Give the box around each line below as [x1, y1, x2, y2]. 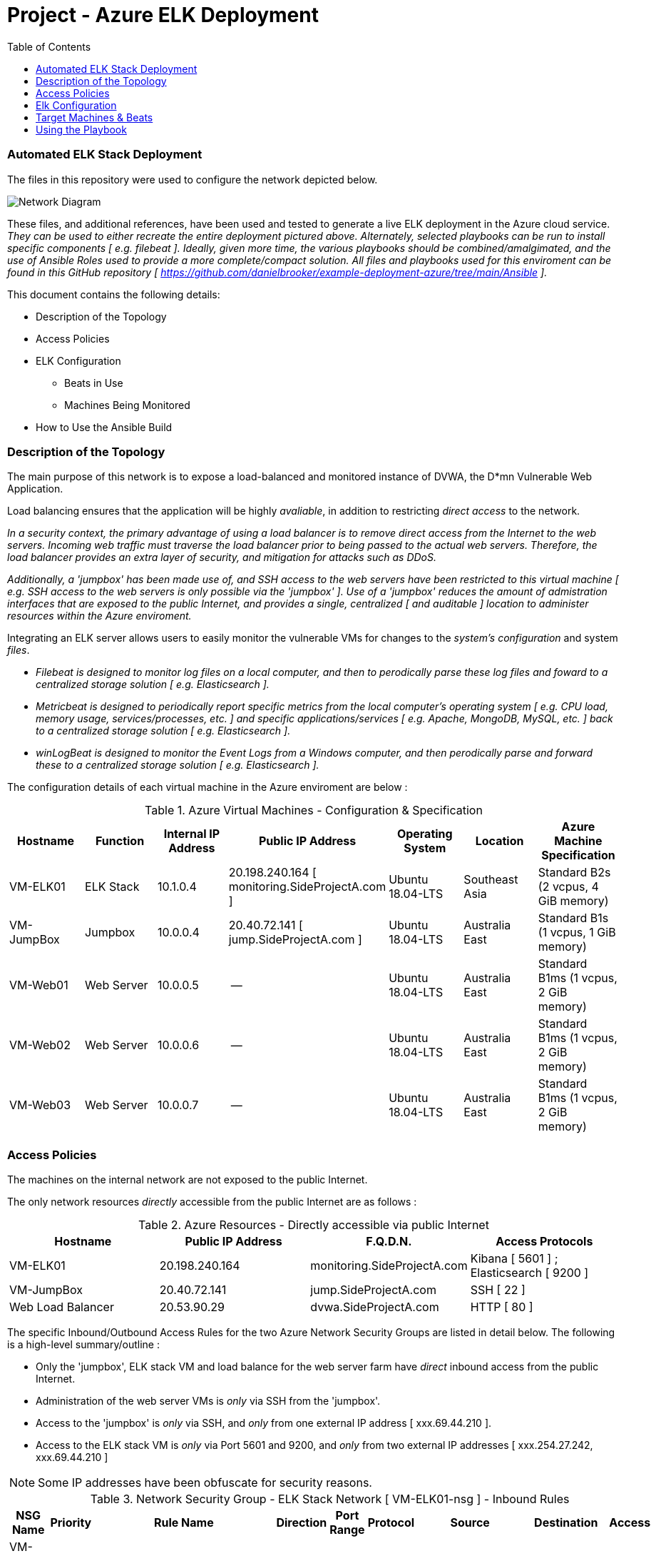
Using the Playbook [36, 123, 127, 136]
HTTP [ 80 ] [470, 1300, 533, 1314]
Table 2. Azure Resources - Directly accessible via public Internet [138, 1218, 489, 1232]
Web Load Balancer [9, 1300, 114, 1314]
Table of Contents [7, 40, 91, 53]
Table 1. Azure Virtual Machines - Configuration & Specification [145, 803, 483, 818]
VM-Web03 [9, 1098, 71, 1113]
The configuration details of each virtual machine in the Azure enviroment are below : [7, 781, 408, 794]
